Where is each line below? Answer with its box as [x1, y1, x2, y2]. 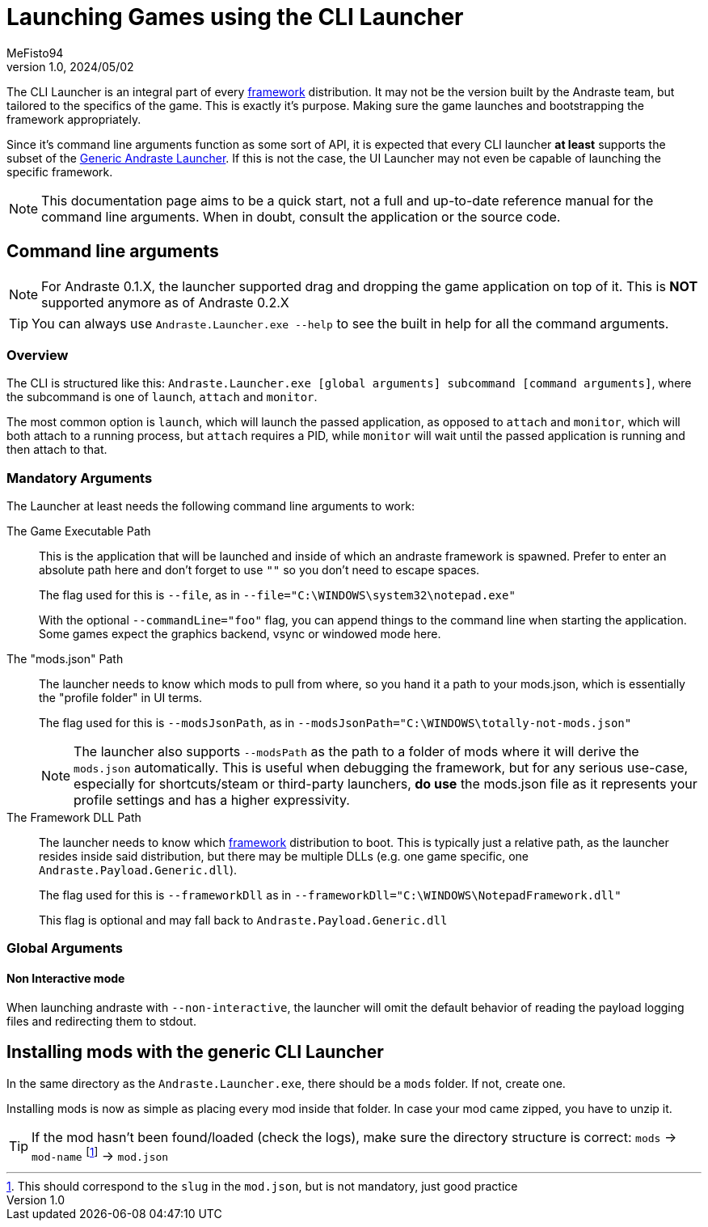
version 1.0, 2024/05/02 [6, 59, 134, 74]
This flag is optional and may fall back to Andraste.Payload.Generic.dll [39, 913, 448, 928]
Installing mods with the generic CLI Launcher [6, 1042, 384, 1063]
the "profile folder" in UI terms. [39, 691, 203, 705]
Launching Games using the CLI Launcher [6, 3, 464, 31]
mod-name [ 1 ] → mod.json [32, 1144, 169, 1164]
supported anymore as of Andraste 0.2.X [41, 294, 289, 311]
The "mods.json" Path [6, 652, 124, 666]
